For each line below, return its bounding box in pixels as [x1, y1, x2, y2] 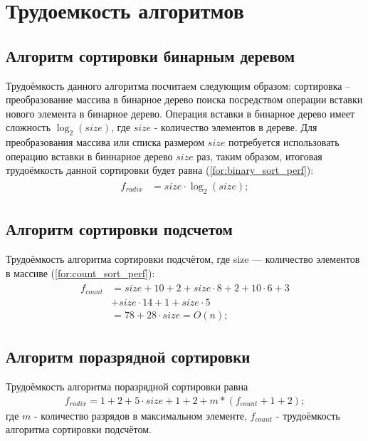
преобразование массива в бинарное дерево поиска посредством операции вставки [6, 92, 363, 107]
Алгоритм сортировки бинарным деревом [6, 44, 295, 66]
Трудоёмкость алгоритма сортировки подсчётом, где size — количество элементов [6, 251, 360, 266]
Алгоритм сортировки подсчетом [6, 218, 233, 240]
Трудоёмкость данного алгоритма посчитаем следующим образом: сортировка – [6, 78, 351, 93]
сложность [6, 120, 51, 135]
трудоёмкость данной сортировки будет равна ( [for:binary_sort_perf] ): [6, 162, 314, 177]
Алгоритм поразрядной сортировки [6, 346, 251, 368]
